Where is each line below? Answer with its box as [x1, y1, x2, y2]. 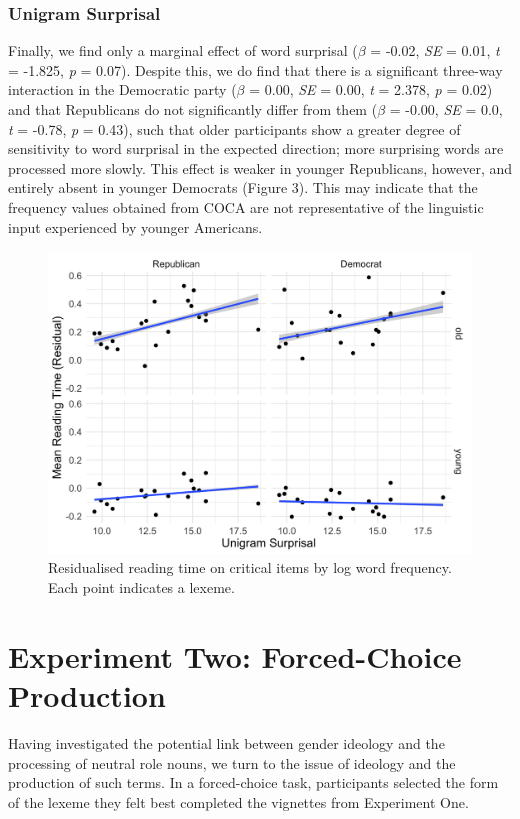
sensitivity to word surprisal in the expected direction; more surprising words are [8, 138, 504, 159]
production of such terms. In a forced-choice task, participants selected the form [8, 772, 499, 793]
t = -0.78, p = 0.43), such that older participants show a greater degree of [8, 118, 461, 139]
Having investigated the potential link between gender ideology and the [8, 732, 445, 753]
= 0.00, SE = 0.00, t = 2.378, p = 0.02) [249, 79, 493, 100]
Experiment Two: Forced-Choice [8, 635, 462, 676]
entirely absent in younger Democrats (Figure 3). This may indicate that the [8, 177, 478, 198]
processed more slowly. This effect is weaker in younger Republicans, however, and [8, 157, 513, 178]
